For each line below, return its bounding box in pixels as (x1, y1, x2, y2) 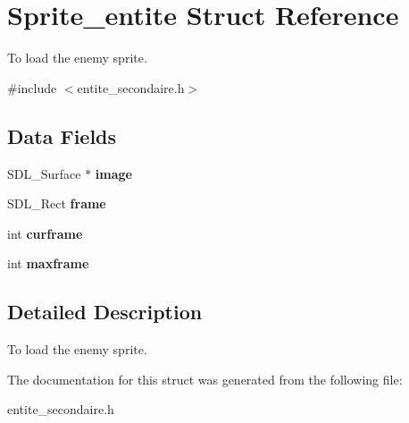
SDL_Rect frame (7, 194, 106, 213)
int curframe (7, 224, 83, 242)
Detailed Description (7, 298, 203, 326)
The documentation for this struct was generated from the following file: (7, 369, 403, 388)
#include (7, 78, 57, 97)
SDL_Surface (7, 164, 81, 182)
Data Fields (7, 122, 117, 149)
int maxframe (7, 254, 89, 273)
